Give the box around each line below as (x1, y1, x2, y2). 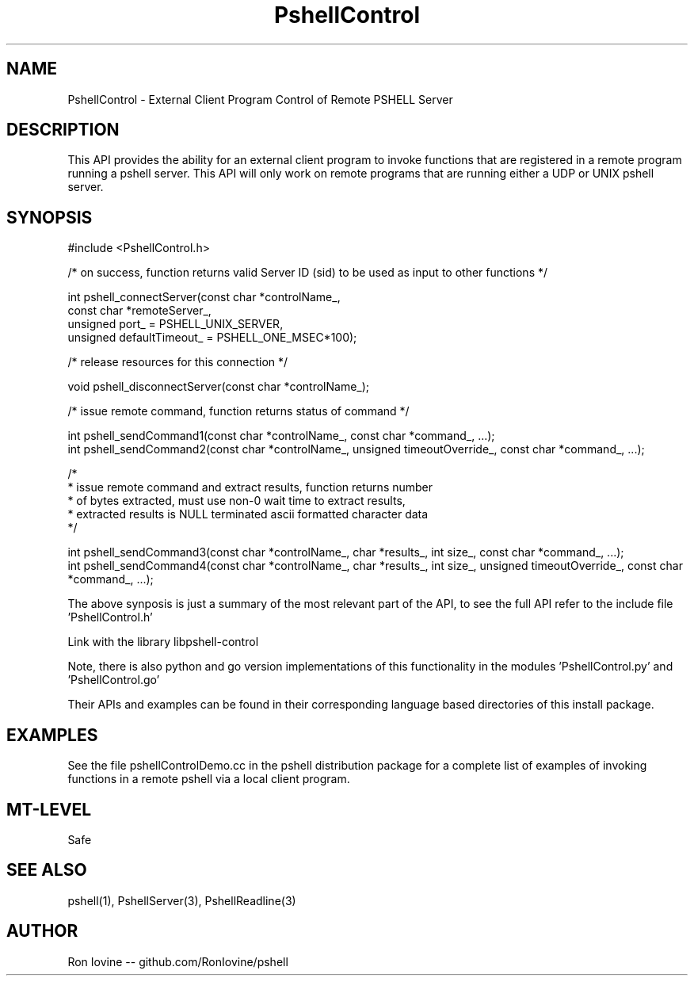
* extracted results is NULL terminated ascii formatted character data (67, 507, 429, 522)
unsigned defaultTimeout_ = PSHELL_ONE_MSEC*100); (67, 331, 357, 345)
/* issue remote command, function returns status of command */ (67, 404, 410, 418)
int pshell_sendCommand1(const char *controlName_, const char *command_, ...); (67, 429, 495, 443)
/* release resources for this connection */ (67, 355, 288, 369)
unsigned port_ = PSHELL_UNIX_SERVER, (67, 317, 284, 331)
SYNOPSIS (6, 207, 93, 227)
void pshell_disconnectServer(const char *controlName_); (67, 380, 370, 394)
